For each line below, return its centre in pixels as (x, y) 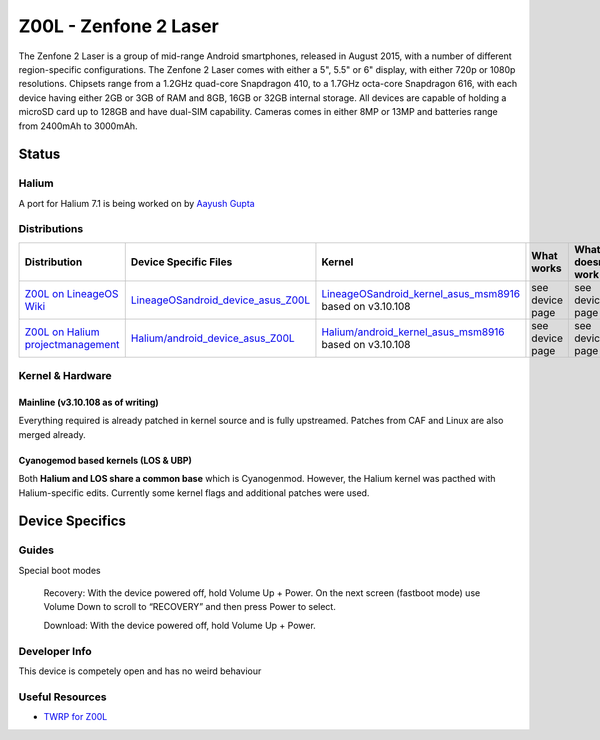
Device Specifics (72, 521)
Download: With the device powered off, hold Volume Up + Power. (180, 625)
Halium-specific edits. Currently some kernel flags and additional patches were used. (194, 492)
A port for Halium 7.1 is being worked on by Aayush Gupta (136, 203)
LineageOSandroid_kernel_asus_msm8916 (420, 293)
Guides (36, 550)
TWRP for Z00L (75, 717)
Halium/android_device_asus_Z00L (212, 338)
